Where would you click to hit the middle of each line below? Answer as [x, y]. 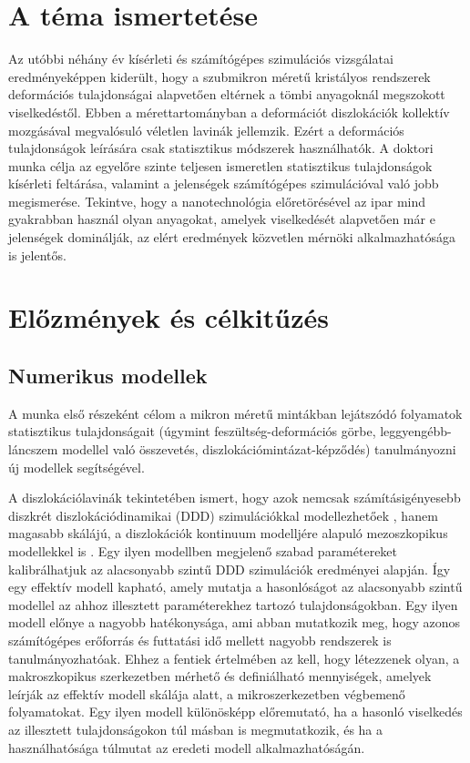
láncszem [33, 449]
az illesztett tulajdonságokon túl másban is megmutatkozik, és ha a [196, 729]
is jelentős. [37, 254]
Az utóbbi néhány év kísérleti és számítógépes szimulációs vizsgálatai [201, 59]
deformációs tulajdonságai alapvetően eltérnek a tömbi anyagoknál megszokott [227, 94]
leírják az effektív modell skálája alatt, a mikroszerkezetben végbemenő [207, 693]
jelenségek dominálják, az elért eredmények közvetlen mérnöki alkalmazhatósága [232, 237]
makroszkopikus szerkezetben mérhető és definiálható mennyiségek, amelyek [220, 676]
